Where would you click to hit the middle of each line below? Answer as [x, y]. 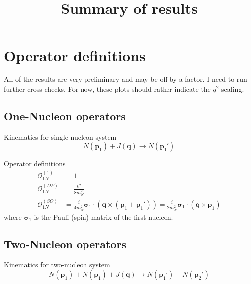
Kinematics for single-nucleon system [60, 136]
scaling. [233, 89]
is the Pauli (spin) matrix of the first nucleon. [104, 217]
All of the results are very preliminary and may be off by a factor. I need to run [125, 79]
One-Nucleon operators [65, 115]
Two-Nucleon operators [65, 244]
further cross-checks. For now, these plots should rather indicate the [107, 89]
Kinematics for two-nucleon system [57, 264]
